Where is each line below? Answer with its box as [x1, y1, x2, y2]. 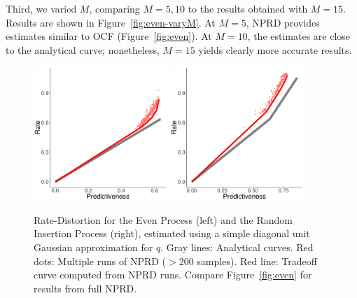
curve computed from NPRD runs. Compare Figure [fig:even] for [34, 267, 312, 282]
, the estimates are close [247, 29, 351, 43]
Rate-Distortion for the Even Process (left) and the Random [34, 212, 293, 227]
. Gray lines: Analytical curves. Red [160, 239, 314, 254]
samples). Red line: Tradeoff [197, 253, 317, 268]
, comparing [89, 1, 140, 15]
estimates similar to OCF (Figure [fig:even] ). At [6, 29, 212, 43]
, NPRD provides [246, 15, 320, 29]
